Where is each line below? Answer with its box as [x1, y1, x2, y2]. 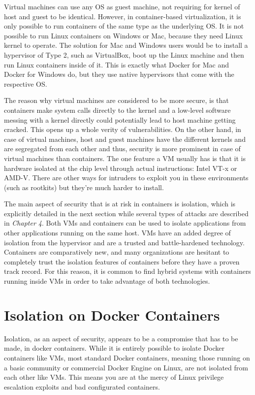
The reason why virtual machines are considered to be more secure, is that [4, 95, 229, 105]
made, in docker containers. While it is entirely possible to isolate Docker [4, 343, 224, 353]
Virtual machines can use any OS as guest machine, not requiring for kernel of [4, 1, 240, 11]
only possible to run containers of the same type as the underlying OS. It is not [4, 21, 244, 31]
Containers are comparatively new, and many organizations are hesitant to [4, 247, 229, 257]
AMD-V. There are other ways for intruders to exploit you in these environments [4, 172, 249, 183]
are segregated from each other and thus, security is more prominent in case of [4, 143, 241, 154]
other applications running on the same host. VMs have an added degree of [4, 228, 231, 238]
